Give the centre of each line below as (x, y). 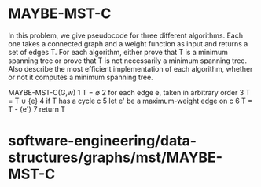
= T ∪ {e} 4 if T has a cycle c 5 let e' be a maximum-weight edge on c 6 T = (130, 101)
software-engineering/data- (103, 141)
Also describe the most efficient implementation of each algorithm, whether (130, 68)
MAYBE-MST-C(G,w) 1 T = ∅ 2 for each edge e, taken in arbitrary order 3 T (129, 92)
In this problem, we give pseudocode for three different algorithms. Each (126, 35)
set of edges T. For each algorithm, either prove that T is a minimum (118, 52)
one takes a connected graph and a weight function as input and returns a (128, 43)
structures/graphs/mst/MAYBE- (115, 158)
